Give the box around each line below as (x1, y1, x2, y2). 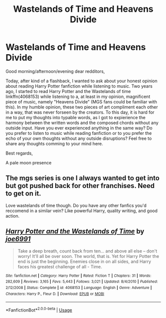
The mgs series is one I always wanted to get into (5, 174, 160, 183)
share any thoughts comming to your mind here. (5, 140, 103, 146)
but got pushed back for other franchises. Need (5, 182, 155, 190)
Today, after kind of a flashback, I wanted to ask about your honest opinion (5, 78, 158, 84)
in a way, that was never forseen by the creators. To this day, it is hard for (5, 109, 155, 115)
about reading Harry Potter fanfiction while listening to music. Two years (5, 83, 153, 89)
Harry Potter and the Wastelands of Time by (5, 227, 144, 236)
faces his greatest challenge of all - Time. (17, 263, 102, 269)
